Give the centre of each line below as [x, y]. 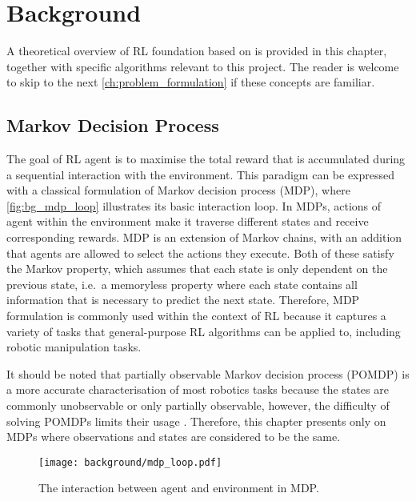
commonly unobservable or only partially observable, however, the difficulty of [198, 405]
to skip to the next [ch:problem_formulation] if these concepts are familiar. [191, 82]
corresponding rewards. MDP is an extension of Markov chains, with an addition [204, 237]
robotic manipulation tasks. [74, 347]
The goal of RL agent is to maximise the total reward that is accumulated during [206, 159]
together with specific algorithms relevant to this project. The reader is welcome [203, 66]
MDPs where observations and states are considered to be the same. [174, 437]
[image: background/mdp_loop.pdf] [130, 462]
